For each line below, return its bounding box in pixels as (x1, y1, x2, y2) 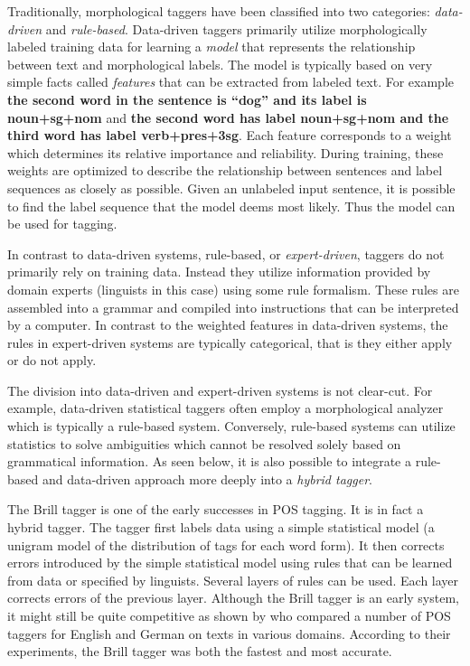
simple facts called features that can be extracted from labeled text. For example (7, 72, 455, 91)
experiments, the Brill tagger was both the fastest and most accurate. (7, 642, 392, 661)
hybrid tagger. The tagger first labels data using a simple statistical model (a (7, 518, 435, 537)
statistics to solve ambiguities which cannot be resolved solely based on (7, 434, 401, 453)
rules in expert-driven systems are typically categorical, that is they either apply (7, 333, 453, 352)
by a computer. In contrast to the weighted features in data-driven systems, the (7, 315, 448, 334)
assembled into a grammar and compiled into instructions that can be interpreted (7, 297, 459, 316)
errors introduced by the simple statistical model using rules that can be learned (7, 553, 453, 572)
